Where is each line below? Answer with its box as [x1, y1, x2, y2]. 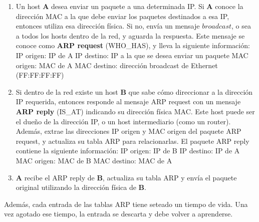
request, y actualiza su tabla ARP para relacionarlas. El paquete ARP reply [16, 135, 249, 146]
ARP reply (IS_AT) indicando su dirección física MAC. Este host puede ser [16, 106, 255, 116]
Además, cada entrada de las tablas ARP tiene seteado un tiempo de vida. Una [4, 198, 248, 209]
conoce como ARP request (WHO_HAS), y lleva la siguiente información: [16, 40, 250, 51]
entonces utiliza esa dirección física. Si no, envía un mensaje [16, 21, 200, 31]
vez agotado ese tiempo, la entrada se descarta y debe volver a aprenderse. [4, 208, 233, 219]
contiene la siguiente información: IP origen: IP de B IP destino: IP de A [16, 145, 240, 156]
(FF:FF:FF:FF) [16, 70, 64, 80]
